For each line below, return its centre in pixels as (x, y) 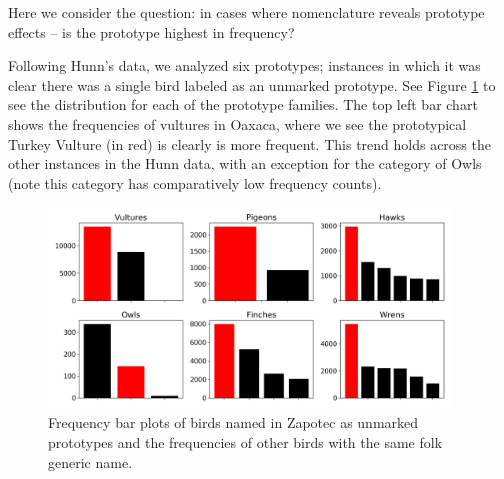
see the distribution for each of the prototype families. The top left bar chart (243, 104)
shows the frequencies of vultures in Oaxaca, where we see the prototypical (237, 123)
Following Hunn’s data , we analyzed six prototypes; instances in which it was (244, 65)
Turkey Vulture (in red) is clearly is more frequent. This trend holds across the (249, 143)
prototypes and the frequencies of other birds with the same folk (245, 441)
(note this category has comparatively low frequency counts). (195, 182)
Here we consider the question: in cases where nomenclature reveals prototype (246, 12)
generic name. (90, 461)
